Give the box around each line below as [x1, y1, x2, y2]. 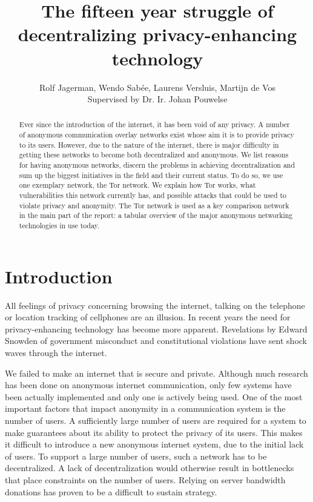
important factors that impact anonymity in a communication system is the [5, 402, 286, 415]
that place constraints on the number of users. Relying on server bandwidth [5, 473, 286, 486]
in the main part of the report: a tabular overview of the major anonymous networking [19, 210, 293, 220]
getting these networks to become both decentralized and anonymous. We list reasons [19, 150, 289, 160]
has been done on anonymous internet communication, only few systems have [5, 378, 292, 391]
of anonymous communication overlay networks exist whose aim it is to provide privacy [19, 130, 294, 140]
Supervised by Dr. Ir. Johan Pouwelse [87, 93, 228, 105]
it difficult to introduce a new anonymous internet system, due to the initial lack [5, 438, 304, 451]
